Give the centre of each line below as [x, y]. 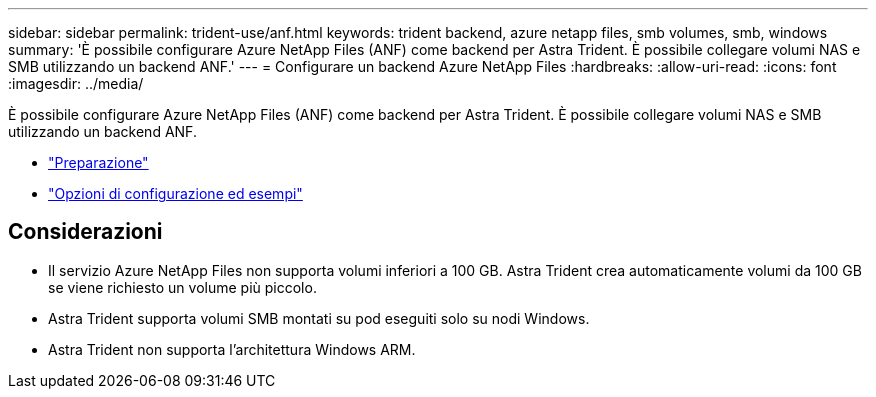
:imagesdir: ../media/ [76, 83]
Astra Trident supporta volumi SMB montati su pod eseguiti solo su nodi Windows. [319, 318]
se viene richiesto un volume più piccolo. [182, 287]
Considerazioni [85, 232]
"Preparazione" [98, 162]
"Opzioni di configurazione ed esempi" [175, 193]
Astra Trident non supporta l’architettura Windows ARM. [232, 349]
